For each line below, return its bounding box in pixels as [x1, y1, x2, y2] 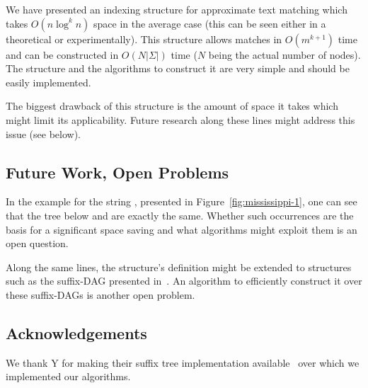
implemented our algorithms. [6, 369, 131, 384]
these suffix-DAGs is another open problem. [6, 287, 195, 302]
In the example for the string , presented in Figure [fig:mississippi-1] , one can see [6, 194, 357, 209]
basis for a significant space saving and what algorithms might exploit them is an [6, 222, 357, 236]
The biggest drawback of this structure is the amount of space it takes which [6, 98, 338, 113]
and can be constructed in [6, 47, 119, 62]
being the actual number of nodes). [208, 47, 361, 62]
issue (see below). [6, 126, 81, 141]
